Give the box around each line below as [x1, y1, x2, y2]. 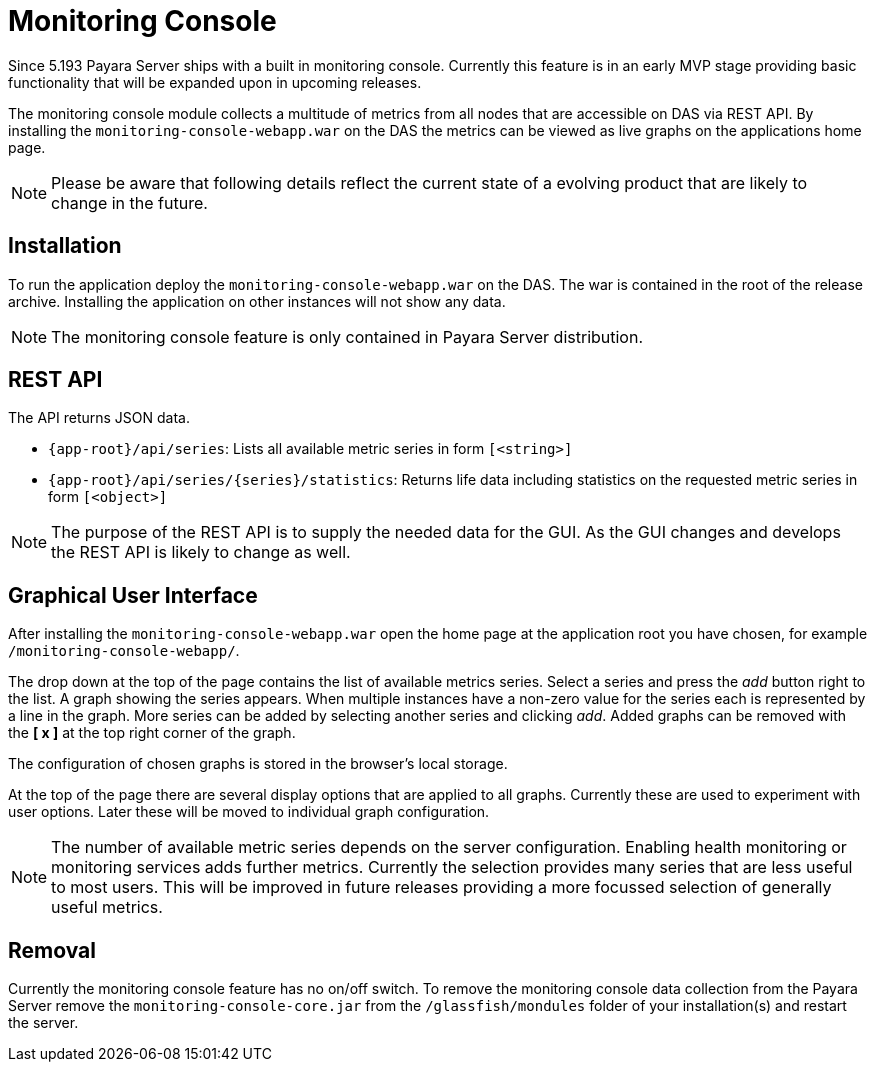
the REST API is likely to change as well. [51, 542, 351, 563]
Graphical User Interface [8, 582, 258, 608]
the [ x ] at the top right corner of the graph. [8, 724, 296, 742]
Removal [8, 937, 96, 963]
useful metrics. [51, 897, 163, 918]
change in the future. [51, 192, 208, 213]
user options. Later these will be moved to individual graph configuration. [8, 803, 490, 821]
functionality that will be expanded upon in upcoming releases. [8, 73, 422, 91]
